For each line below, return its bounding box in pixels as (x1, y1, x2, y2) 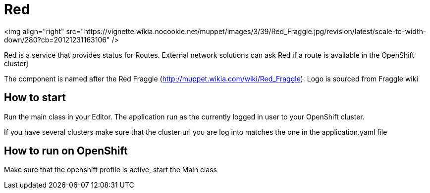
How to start (4, 91, 66, 104)
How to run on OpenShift (4, 145, 128, 157)
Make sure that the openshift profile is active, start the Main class (4, 165, 217, 174)
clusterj (4, 59, 28, 68)
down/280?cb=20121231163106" (4, 35, 110, 44)
